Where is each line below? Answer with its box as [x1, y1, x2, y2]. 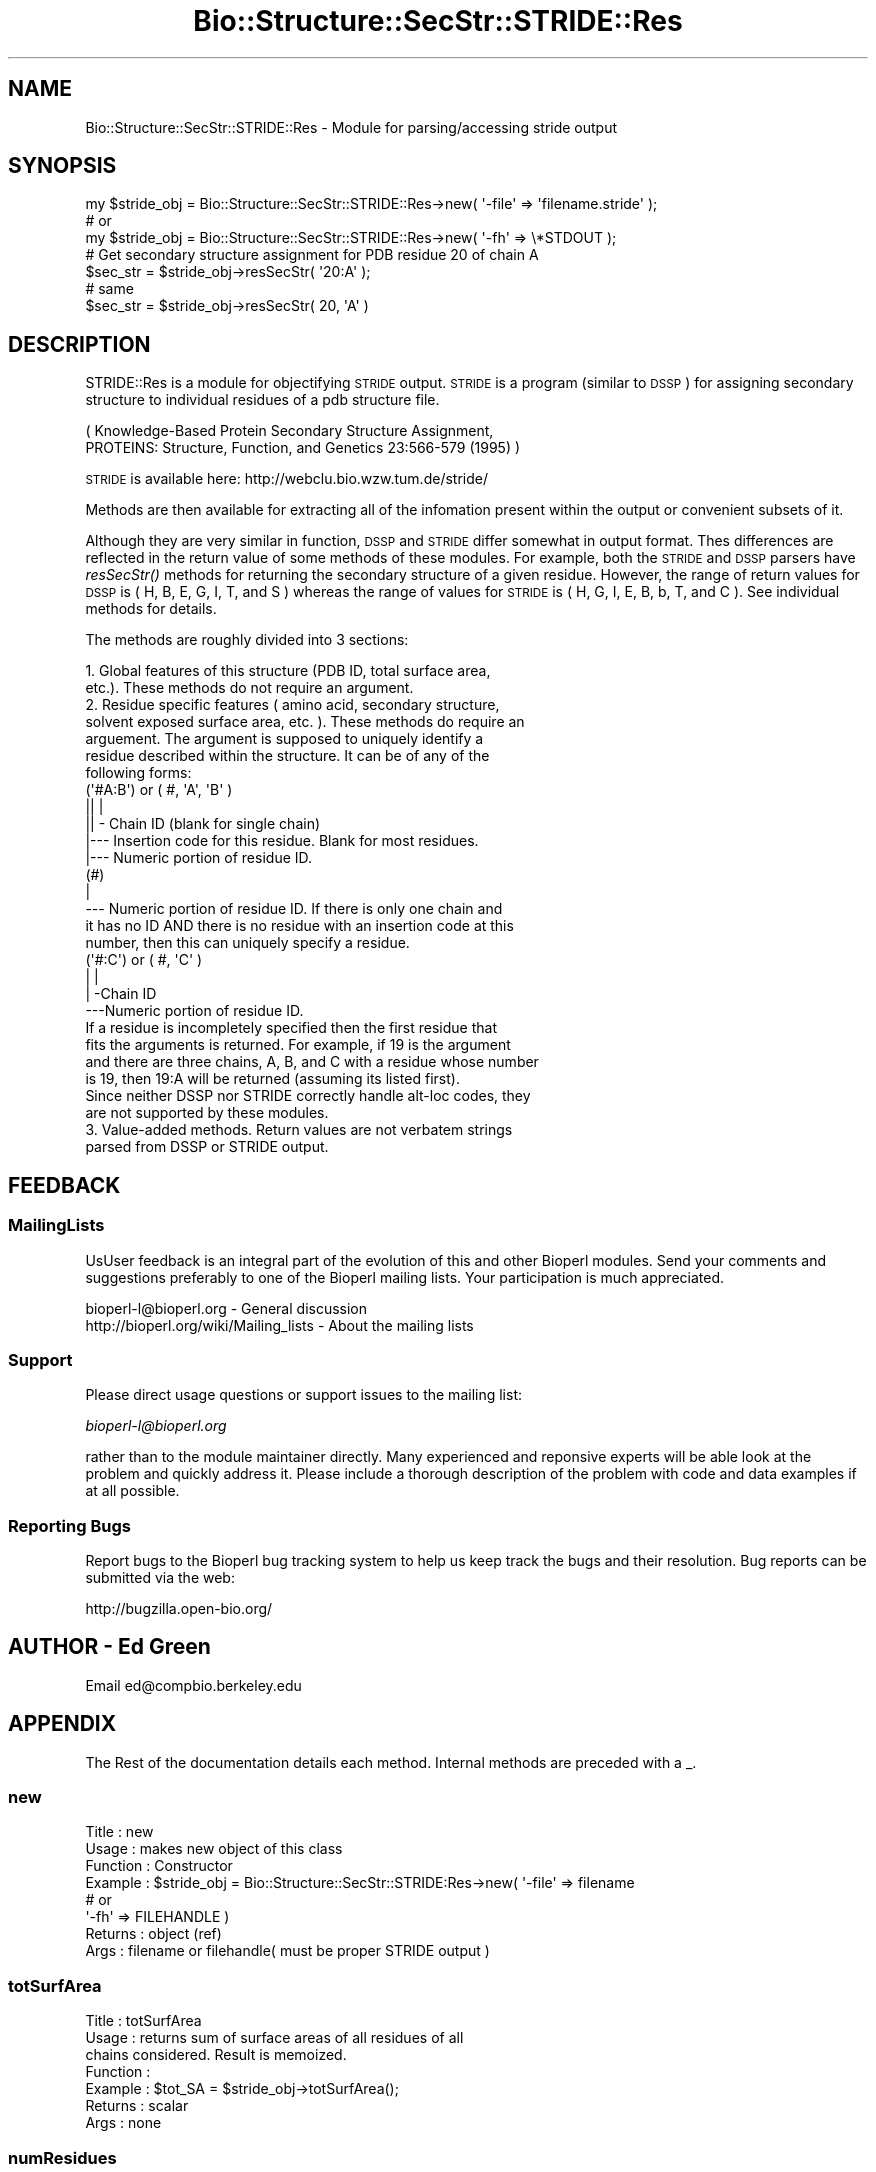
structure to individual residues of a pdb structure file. [85, 391, 440, 409]
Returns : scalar [85, 2097, 189, 2115]
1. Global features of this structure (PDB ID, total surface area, [85, 662, 491, 680]
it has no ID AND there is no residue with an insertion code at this [85, 917, 514, 935]
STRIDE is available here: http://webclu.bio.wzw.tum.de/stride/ [85, 470, 488, 488]
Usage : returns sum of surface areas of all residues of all [85, 2029, 464, 2047]
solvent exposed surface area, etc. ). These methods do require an [85, 713, 525, 731]
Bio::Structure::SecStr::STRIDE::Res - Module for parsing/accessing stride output [85, 118, 618, 136]
